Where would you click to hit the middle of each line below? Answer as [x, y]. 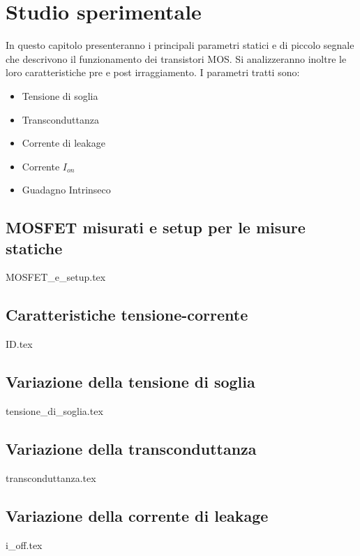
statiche [34, 248]
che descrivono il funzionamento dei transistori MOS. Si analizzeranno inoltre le [176, 58]
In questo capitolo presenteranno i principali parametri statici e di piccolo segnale [180, 45]
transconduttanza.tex [51, 477]
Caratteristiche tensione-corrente [127, 315]
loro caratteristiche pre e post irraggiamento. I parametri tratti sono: [153, 72]
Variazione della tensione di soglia [130, 382]
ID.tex [19, 344]
